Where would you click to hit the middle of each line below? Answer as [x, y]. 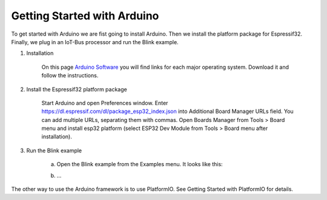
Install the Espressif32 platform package [77, 89]
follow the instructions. [70, 76]
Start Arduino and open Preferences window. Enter [105, 103]
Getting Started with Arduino [85, 16]
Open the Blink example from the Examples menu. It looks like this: [140, 164]
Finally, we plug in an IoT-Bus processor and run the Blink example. [95, 42]
